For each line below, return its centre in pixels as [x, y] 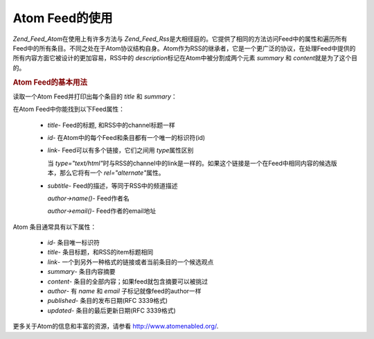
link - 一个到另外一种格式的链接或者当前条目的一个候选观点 [131, 262]
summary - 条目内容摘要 [81, 272]
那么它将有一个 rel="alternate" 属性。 [112, 173]
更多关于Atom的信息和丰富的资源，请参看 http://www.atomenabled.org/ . [116, 327]
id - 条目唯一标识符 [74, 243]
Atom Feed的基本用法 [50, 82]
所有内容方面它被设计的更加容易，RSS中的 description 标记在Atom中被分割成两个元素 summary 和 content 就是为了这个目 [185, 58]
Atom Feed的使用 [63, 18]
